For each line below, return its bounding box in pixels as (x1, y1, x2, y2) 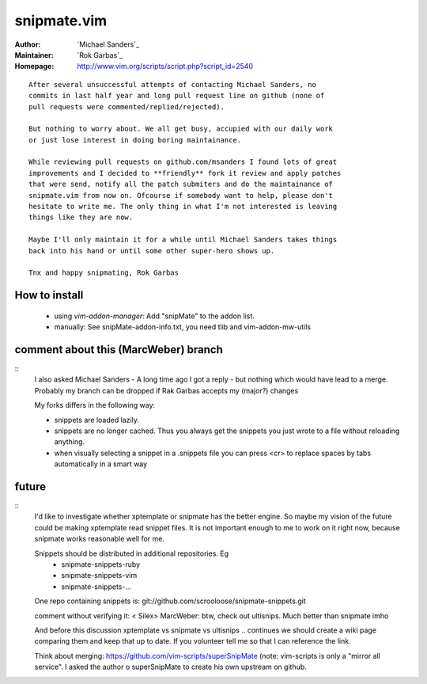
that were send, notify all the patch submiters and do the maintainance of (28, 180, 334, 189)
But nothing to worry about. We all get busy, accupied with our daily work (28, 124, 334, 134)
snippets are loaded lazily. (54, 415, 140, 424)
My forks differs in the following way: (34, 401, 156, 410)
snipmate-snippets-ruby (61, 560, 141, 569)
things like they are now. (28, 213, 134, 222)
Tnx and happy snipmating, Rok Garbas (28, 268, 179, 277)
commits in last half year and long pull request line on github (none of (28, 91, 325, 101)
